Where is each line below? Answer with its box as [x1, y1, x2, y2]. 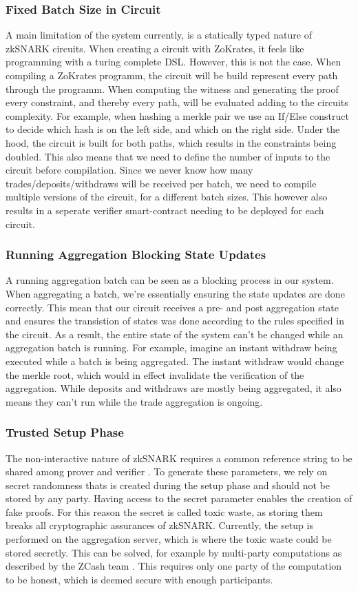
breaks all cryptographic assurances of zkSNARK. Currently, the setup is [6, 518, 313, 532]
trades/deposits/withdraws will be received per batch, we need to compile [6, 176, 317, 190]
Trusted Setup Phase [6, 424, 124, 441]
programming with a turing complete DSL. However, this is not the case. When [6, 54, 341, 69]
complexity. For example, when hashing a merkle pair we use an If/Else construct [6, 108, 349, 123]
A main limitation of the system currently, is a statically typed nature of [6, 28, 312, 42]
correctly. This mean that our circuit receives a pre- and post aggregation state [6, 300, 339, 314]
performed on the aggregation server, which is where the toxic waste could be [6, 532, 332, 546]
